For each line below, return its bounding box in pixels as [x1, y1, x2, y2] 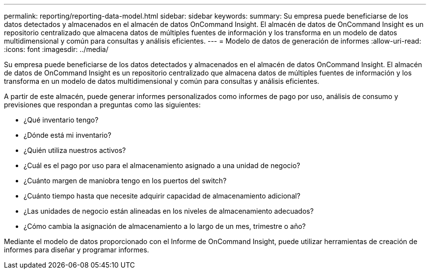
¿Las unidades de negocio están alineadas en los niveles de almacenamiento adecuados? [24, 207, 314, 215]
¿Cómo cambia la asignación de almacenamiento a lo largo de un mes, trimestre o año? [24, 222, 306, 230]
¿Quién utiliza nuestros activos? [24, 146, 126, 154]
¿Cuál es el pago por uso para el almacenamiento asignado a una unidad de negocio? [24, 161, 300, 170]
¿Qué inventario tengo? [24, 116, 99, 124]
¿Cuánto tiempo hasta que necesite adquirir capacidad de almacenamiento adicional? [24, 192, 300, 200]
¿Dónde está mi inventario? [24, 131, 111, 139]
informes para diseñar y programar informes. [4, 246, 149, 254]
